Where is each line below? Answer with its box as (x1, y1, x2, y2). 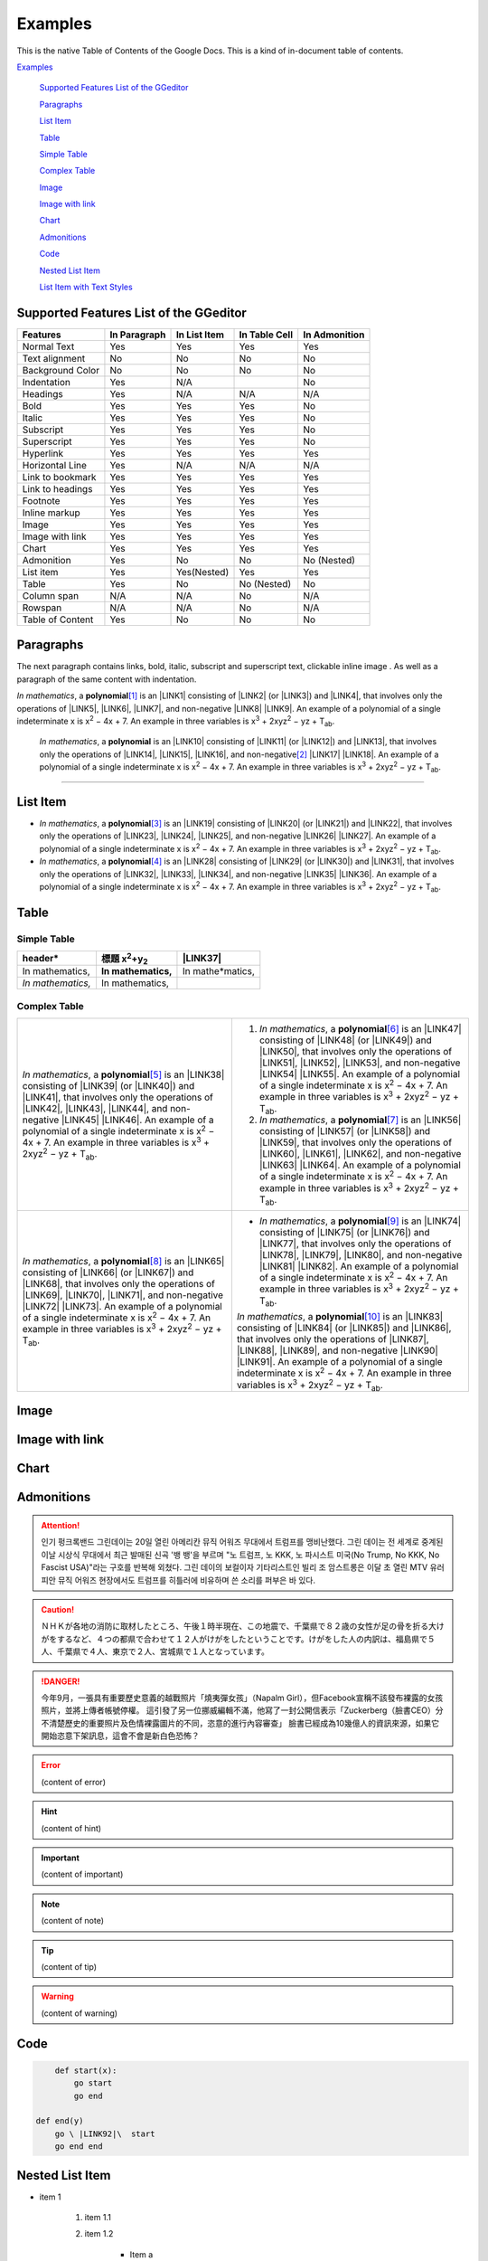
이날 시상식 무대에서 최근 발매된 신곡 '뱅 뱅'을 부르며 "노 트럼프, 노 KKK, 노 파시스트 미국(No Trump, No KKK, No (41, 1549, 440, 1560)
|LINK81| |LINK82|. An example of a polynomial (258, 1260, 459, 1272)
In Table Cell (239, 328, 294, 341)
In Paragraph (109, 328, 166, 341)
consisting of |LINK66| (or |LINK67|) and (22, 1266, 194, 1279)
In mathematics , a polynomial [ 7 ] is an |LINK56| (258, 1113, 462, 1126)
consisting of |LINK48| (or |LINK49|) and (258, 1034, 433, 1046)
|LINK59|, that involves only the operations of (258, 1136, 452, 1149)
